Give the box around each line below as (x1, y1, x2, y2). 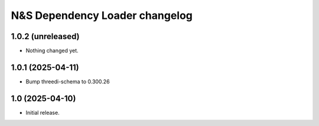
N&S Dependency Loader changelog (11, 9, 193, 22)
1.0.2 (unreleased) (11, 31, 80, 41)
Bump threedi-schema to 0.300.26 (25, 77, 110, 85)
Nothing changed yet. (25, 47, 79, 54)
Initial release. (25, 109, 60, 116)
